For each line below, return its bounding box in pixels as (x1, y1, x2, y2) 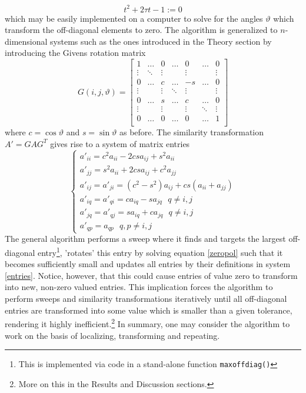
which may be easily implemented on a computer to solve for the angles (5, 12, 263, 24)
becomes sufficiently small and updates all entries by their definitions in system (5, 258, 291, 270)
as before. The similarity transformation (119, 126, 264, 138)
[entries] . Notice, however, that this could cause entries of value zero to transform (5, 269, 298, 281)
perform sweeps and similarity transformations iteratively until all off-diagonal (5, 292, 287, 305)
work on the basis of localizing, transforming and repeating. (5, 329, 220, 341)
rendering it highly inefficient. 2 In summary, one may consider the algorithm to (5, 316, 290, 329)
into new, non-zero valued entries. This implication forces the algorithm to (5, 281, 273, 293)
